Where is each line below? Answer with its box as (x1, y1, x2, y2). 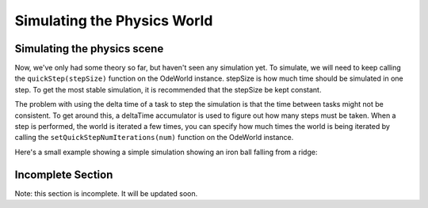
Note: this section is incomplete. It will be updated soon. (14, 188, 198, 198)
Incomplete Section (14, 168, 113, 181)
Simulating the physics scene (14, 42, 164, 55)
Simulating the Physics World (14, 12, 213, 29)
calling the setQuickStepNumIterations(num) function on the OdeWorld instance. (14, 133, 294, 142)
